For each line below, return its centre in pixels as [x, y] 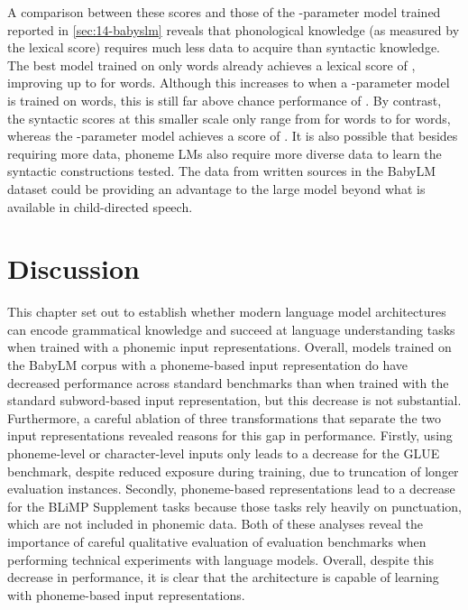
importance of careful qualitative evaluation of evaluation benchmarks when [217, 541]
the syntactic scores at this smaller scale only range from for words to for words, [229, 118]
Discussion [73, 268]
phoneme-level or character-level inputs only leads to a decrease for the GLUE [224, 453]
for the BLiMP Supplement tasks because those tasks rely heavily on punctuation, [234, 506]
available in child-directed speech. [100, 206]
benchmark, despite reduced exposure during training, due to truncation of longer [233, 471]
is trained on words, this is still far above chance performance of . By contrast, [225, 100]
